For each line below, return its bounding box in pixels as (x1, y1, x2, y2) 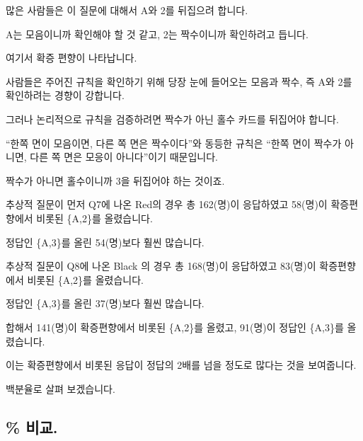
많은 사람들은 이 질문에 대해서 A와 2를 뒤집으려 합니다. (6, 3, 248, 17)
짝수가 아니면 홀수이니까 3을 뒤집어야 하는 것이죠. (6, 173, 225, 188)
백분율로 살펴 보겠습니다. (6, 381, 115, 396)
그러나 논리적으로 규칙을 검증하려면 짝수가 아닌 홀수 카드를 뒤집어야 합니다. (6, 111, 339, 126)
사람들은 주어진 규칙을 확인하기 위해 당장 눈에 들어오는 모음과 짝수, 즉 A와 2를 (6, 74, 352, 88)
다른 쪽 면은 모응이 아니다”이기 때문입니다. (30, 149, 218, 164)
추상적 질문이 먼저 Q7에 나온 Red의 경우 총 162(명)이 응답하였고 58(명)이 (6, 197, 328, 212)
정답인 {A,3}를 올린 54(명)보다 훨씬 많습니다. (6, 234, 204, 249)
